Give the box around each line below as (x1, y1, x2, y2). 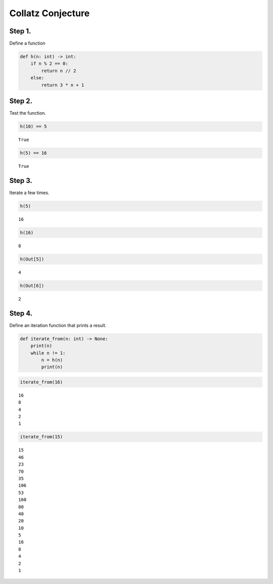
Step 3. (9, 176, 33, 185)
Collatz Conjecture (9, 8, 90, 19)
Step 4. (9, 309, 33, 318)
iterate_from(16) (20, 379, 63, 385)
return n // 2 (41, 68, 76, 73)
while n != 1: (30, 350, 66, 356)
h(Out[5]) (20, 256, 44, 262)
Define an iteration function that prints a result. (9, 322, 107, 328)
